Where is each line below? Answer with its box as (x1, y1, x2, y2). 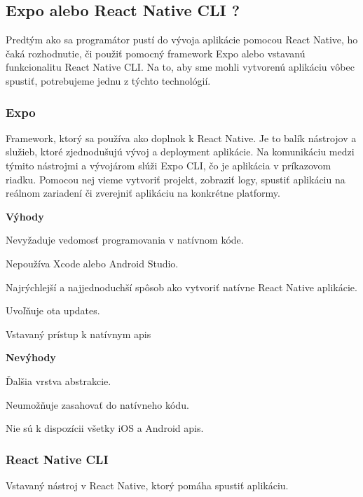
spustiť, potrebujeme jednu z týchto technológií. (6, 73, 211, 87)
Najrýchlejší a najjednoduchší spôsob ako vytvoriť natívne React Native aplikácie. (6, 279, 357, 294)
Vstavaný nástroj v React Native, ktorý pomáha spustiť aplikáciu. (6, 477, 289, 492)
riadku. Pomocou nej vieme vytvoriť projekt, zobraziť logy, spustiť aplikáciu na (6, 171, 345, 186)
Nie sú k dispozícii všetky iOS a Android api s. (6, 421, 204, 435)
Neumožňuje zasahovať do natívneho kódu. (6, 397, 189, 412)
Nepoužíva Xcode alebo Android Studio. (6, 255, 179, 270)
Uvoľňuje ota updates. (6, 303, 100, 318)
